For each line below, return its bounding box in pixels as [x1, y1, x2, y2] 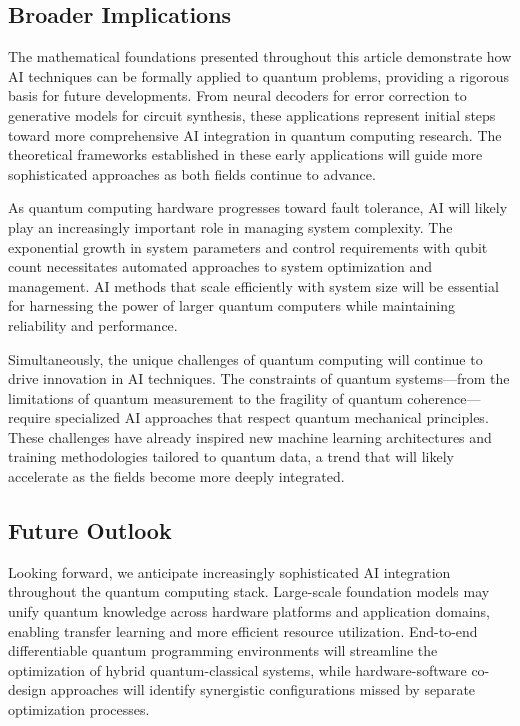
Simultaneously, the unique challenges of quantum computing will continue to [8, 348, 483, 369]
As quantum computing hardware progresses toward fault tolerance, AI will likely [8, 197, 508, 218]
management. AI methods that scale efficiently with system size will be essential [8, 275, 499, 296]
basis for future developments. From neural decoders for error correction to [8, 85, 467, 106]
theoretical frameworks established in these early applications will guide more [8, 144, 483, 165]
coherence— [407, 387, 481, 408]
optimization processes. [8, 699, 150, 720]
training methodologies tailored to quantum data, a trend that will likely [8, 446, 454, 467]
